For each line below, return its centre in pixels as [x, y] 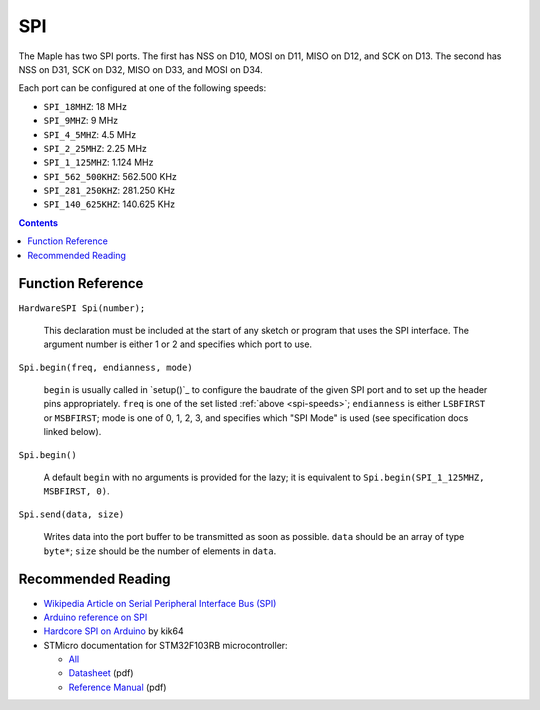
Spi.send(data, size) [71, 514]
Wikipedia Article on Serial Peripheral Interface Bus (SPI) [160, 603]
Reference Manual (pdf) [117, 687]
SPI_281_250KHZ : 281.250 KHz [109, 191]
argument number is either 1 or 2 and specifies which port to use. [178, 344]
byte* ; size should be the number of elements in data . [160, 551]
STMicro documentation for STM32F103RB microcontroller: [166, 645]
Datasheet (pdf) [101, 673]
